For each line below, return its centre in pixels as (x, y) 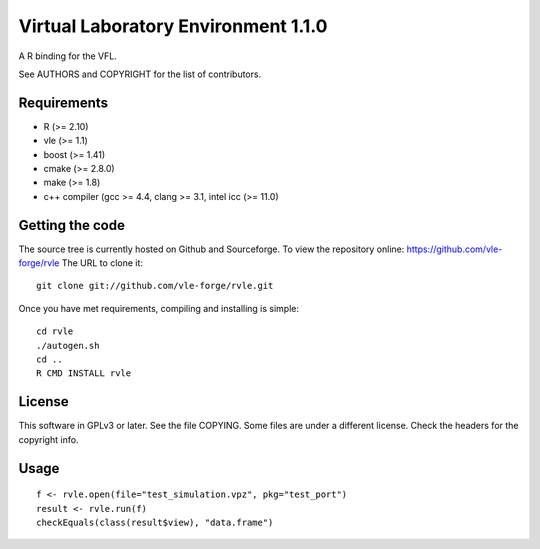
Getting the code (71, 225)
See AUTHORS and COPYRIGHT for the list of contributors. (140, 74)
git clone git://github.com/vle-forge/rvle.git (155, 286)
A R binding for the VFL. (67, 56)
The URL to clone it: (102, 263)
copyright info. (48, 439)
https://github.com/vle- (454, 249)
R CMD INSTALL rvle (84, 373)
